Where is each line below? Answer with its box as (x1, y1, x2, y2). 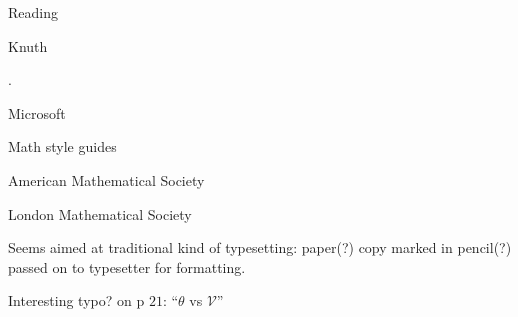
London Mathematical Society (8, 203, 192, 224)
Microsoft (8, 102, 66, 123)
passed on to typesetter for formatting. (8, 256, 246, 277)
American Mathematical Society (8, 169, 205, 190)
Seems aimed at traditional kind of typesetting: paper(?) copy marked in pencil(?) (8, 237, 512, 258)
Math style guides (8, 136, 117, 157)
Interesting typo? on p (8, 290, 145, 311)
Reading (8, 2, 58, 22)
